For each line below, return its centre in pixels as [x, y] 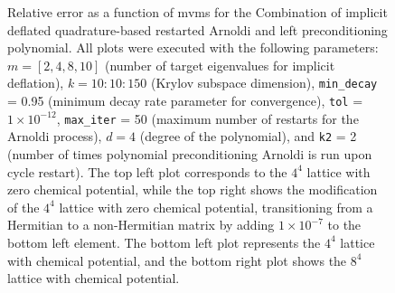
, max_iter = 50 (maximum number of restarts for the [207, 118]
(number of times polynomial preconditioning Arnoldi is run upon [190, 154]
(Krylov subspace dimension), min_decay [264, 83]
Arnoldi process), [55, 136]
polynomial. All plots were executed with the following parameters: [193, 47]
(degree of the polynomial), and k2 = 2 [248, 136]
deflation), [36, 83]
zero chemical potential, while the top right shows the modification [193, 189]
